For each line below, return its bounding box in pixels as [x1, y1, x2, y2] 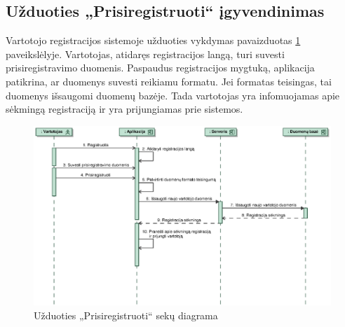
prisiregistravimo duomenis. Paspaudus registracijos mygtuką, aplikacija [6, 60, 315, 75]
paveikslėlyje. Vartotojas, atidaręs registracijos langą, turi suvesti [6, 46, 285, 61]
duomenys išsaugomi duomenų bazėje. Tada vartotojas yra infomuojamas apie [6, 88, 340, 102]
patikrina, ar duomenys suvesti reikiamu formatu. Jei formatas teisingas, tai [6, 74, 332, 88]
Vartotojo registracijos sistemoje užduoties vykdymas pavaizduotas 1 [6, 33, 301, 48]
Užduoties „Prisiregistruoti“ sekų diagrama [34, 308, 218, 323]
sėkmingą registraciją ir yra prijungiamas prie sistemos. [6, 102, 243, 116]
